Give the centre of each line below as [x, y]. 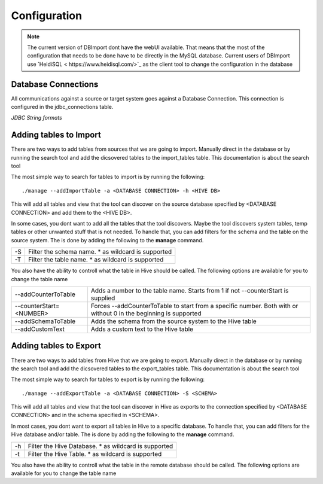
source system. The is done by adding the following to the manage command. [107, 240]
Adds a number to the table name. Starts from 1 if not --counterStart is [190, 290]
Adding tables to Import [56, 135]
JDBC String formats [36, 118]
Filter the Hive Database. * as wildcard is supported [100, 446]
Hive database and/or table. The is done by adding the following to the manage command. [123, 434]
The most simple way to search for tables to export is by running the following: [108, 379]
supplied [103, 298]
